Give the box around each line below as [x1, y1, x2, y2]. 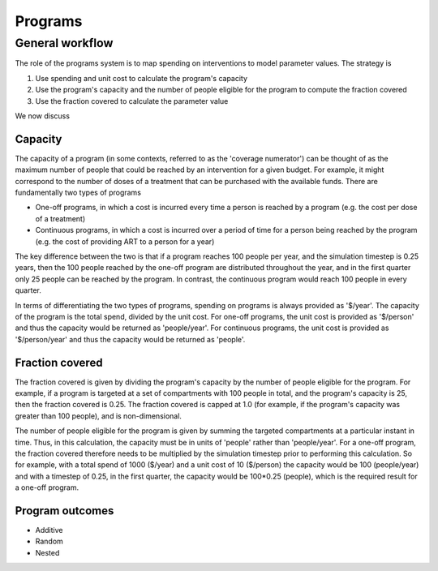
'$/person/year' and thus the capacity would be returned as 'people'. [15, 334, 246, 344]
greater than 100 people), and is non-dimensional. [15, 410, 182, 421]
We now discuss [15, 110, 71, 121]
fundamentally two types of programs [15, 187, 142, 198]
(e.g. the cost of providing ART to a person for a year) [35, 236, 215, 247]
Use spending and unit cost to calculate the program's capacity [35, 73, 247, 83]
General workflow [15, 36, 114, 50]
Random [35, 536, 64, 547]
